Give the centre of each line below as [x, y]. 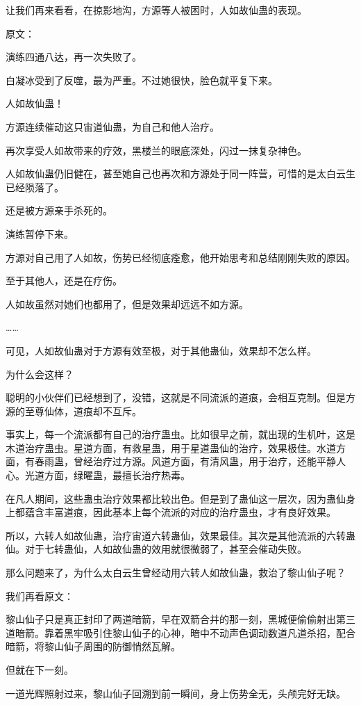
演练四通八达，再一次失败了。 [74, 57]
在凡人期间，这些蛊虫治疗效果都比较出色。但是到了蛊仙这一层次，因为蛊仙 [176, 498]
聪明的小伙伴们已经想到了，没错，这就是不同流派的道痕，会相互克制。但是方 [180, 397]
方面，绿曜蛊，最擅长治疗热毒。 [117, 475]
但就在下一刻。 [40, 670]
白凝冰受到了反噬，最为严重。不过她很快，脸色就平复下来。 [142, 80]
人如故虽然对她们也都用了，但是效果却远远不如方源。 [127, 303]
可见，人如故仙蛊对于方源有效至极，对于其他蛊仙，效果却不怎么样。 [161, 350]
